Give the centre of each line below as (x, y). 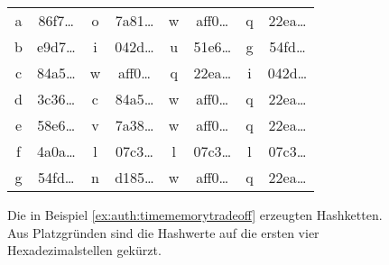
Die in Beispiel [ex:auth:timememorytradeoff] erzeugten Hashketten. (195, 215)
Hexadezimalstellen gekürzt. (84, 250)
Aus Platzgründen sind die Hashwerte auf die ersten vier (163, 232)
